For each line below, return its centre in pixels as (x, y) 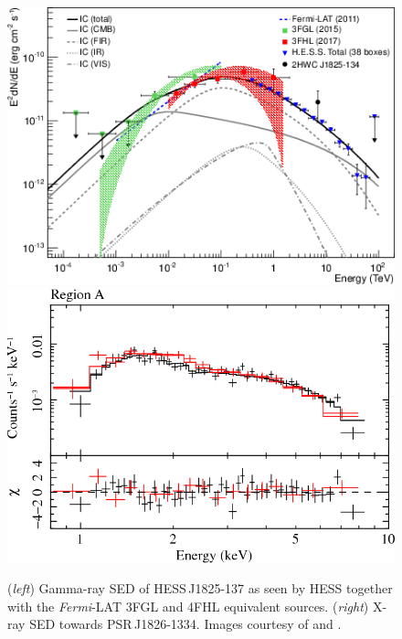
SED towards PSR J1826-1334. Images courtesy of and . (185, 624)
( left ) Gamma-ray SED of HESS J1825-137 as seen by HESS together (200, 588)
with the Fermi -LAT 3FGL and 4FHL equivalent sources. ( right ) (188, 606)
